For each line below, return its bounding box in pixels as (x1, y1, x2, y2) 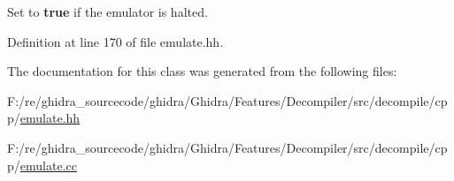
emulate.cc (19, 155, 77, 174)
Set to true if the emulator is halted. (7, 3, 208, 20)
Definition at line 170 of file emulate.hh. (7, 32, 224, 50)
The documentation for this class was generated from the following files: (7, 62, 397, 80)
